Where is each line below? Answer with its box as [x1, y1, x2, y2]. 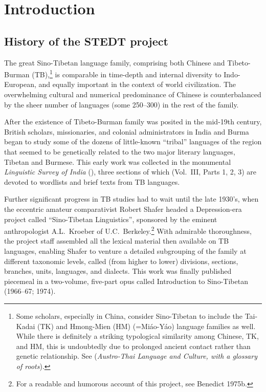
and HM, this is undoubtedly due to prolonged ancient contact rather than [16, 340, 251, 351]
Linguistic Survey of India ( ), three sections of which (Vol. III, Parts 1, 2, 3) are [4, 166, 257, 177]
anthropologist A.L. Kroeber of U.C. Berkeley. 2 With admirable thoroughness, [4, 224, 252, 236]
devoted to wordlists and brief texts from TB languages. [4, 176, 180, 187]
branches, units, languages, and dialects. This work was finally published [4, 266, 232, 276]
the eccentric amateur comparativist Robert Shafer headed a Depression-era [4, 203, 242, 214]
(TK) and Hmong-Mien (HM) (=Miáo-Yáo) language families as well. [37, 320, 256, 331]
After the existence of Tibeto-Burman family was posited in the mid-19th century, [4, 116, 262, 127]
